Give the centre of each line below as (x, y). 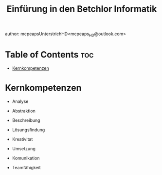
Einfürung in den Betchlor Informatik (82, 9)
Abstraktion (24, 111)
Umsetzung (24, 148)
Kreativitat (22, 139)
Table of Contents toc (49, 55)
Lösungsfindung (28, 130)
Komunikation (26, 158)
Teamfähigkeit (26, 167)
